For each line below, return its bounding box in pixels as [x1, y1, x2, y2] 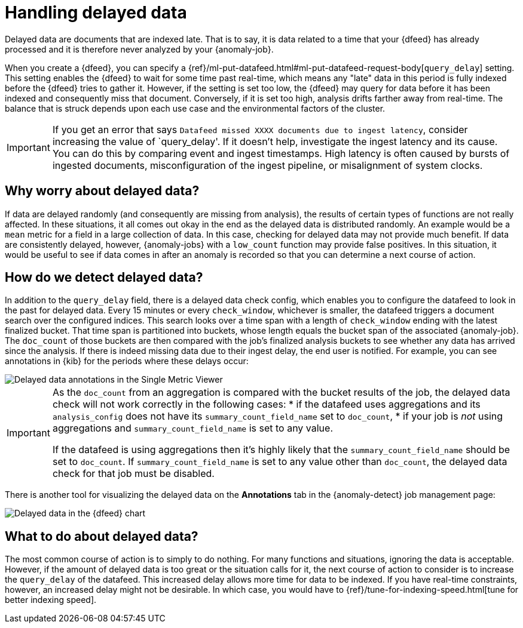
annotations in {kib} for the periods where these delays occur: [5, 356, 249, 367]
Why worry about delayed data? [5, 183, 200, 199]
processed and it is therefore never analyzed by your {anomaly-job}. [5, 44, 274, 54]
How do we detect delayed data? [5, 270, 203, 285]
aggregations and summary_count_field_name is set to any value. [52, 422, 334, 435]
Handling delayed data [5, 2, 187, 23]
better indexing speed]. [5, 595, 97, 605]
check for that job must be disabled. [52, 467, 215, 480]
